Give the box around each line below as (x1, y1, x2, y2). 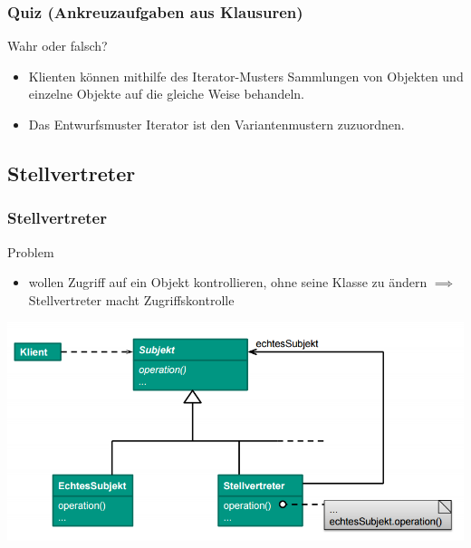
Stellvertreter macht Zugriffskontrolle (28, 290, 235, 309)
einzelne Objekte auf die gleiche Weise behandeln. (28, 84, 304, 103)
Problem (7, 242, 54, 261)
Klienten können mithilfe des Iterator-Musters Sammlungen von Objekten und (28, 66, 464, 85)
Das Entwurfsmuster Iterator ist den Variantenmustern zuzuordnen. (28, 115, 405, 133)
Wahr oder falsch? (7, 36, 108, 55)
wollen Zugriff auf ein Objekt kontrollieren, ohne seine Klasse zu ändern (28, 273, 428, 292)
